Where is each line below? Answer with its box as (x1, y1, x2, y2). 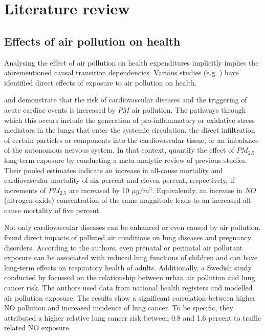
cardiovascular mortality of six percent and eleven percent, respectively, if (4, 175, 235, 185)
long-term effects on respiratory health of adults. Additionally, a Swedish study (4, 262, 252, 272)
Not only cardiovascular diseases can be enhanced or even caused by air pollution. (4, 222, 261, 233)
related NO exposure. (4, 322, 71, 333)
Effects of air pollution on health (4, 33, 181, 49)
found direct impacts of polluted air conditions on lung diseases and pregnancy (4, 232, 251, 243)
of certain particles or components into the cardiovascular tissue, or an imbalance (4, 134, 259, 145)
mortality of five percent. (23, 204, 101, 215)
